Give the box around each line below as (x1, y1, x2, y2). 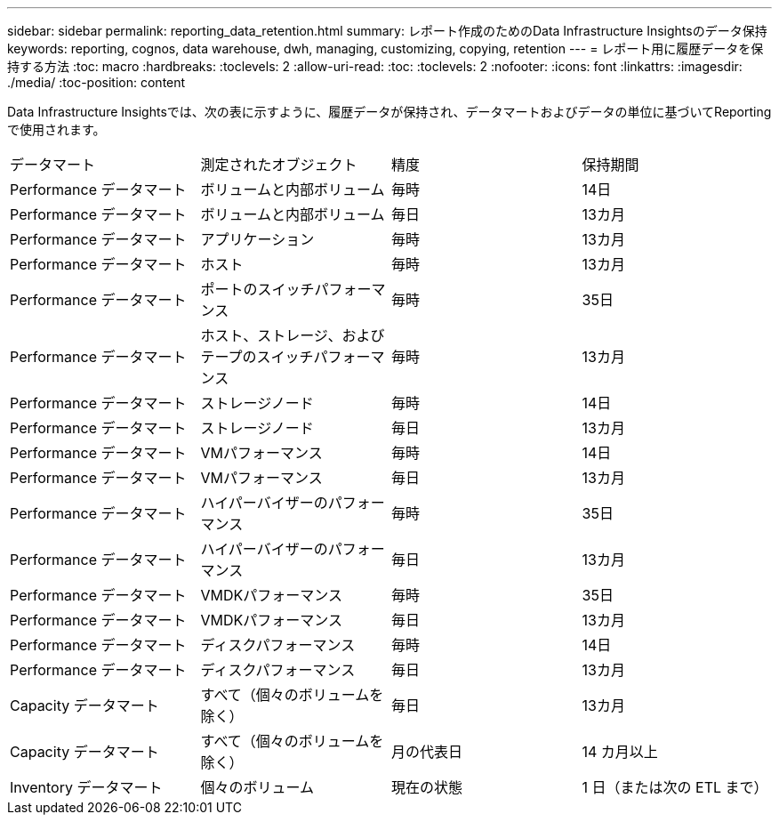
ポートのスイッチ (200, 280, 315, 298)
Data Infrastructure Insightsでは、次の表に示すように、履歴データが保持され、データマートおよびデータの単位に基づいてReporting (7, 104, 772, 119)
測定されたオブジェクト (200, 156, 357, 173)
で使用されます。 (7, 122, 106, 137)
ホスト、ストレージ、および (200, 326, 385, 344)
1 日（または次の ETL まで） (582, 778, 768, 796)
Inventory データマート (10, 778, 163, 796)
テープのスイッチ (200, 348, 314, 366)
